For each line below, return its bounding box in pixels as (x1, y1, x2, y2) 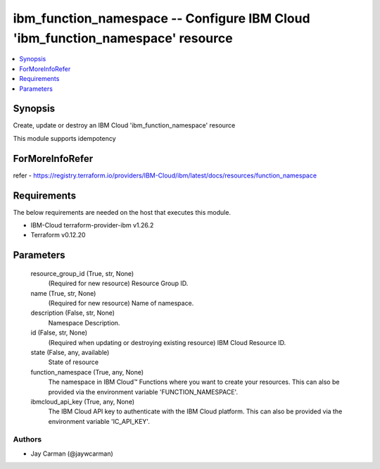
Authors (13, 434, 42, 444)
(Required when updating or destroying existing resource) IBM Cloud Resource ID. (48, 338, 286, 346)
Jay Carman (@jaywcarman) (30, 449, 114, 458)
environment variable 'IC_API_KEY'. (48, 417, 151, 425)
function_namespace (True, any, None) (30, 368, 144, 376)
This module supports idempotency (13, 134, 116, 142)
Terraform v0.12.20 (30, 231, 86, 239)
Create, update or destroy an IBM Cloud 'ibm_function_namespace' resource (13, 121, 236, 130)
